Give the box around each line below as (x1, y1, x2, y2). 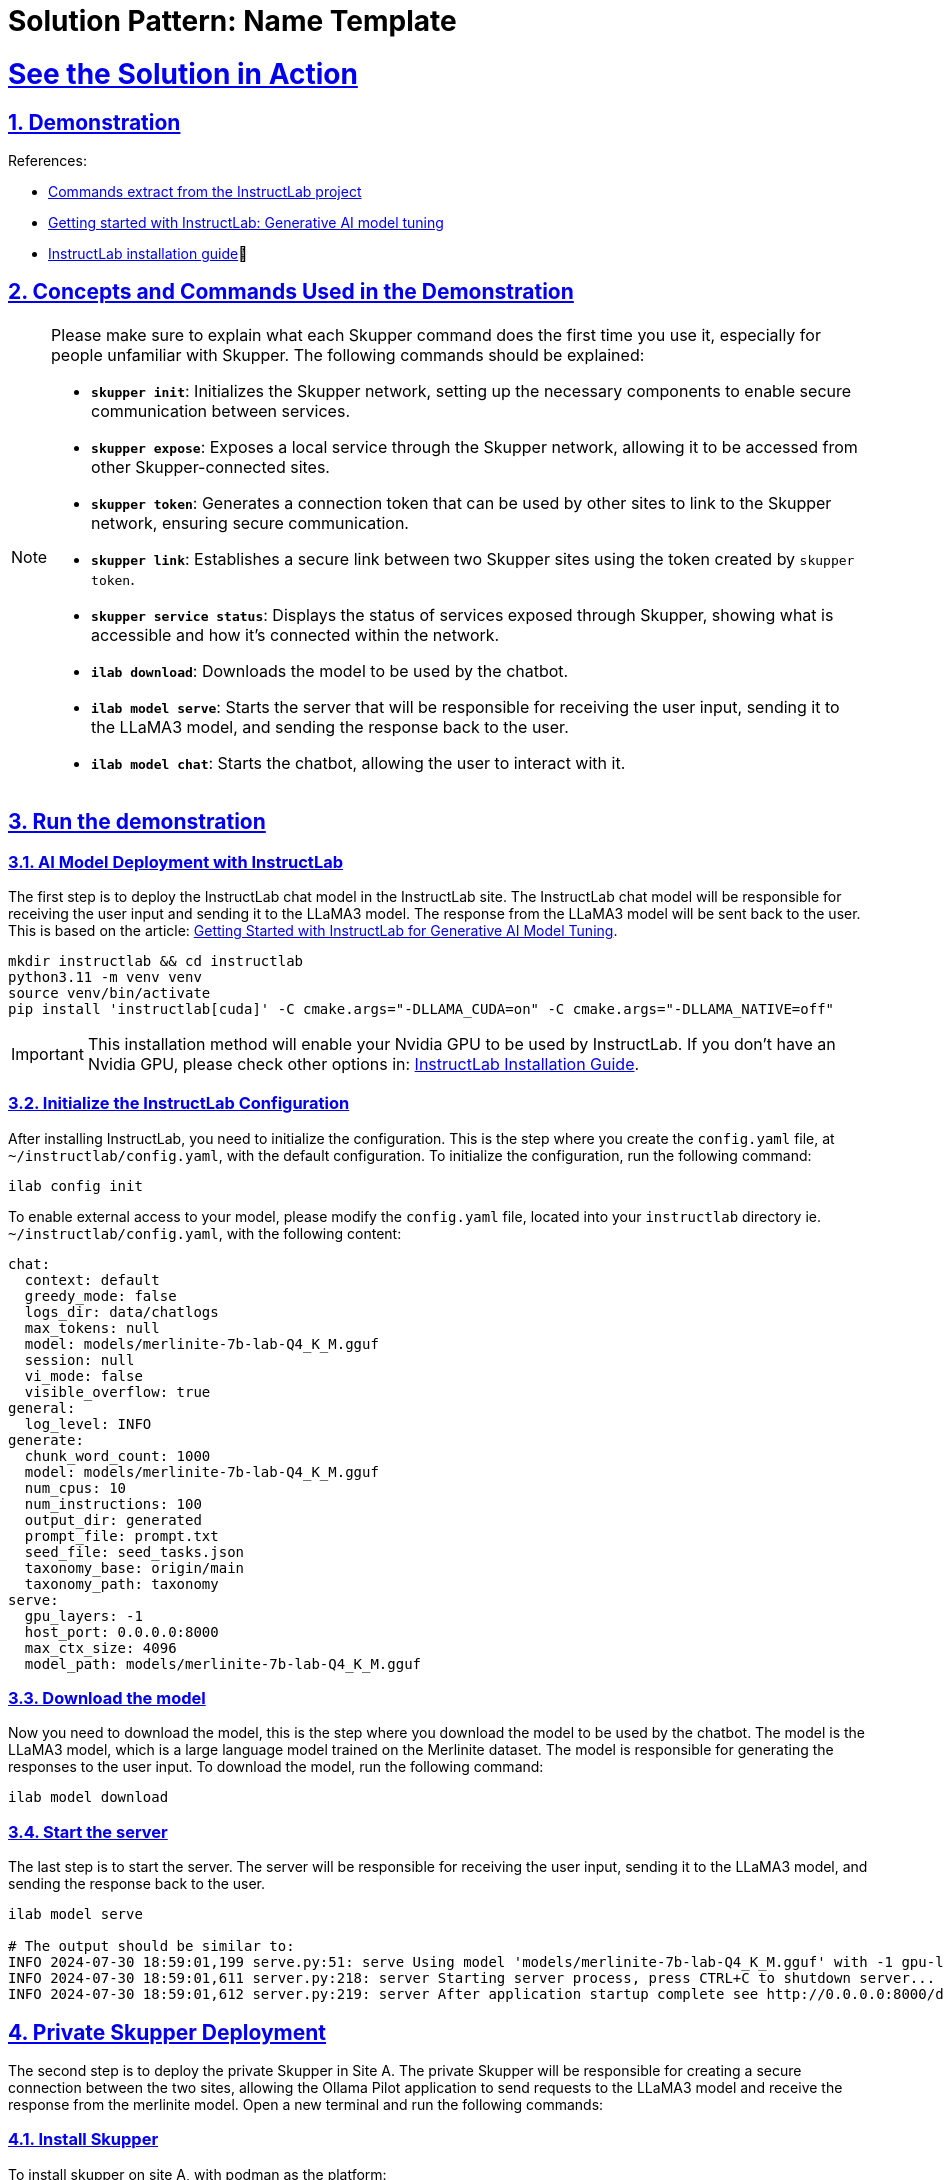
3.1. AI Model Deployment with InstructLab (8, 851, 343, 872)
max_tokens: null (24, 1319, 160, 1336)
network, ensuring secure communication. (91, 512, 409, 533)
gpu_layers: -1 (24, 1607, 143, 1624)
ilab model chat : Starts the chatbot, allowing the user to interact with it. (91, 752, 626, 773)
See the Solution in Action (8, 56, 358, 91)
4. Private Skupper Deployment (8, 2019, 327, 2045)
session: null (24, 1351, 135, 1368)
